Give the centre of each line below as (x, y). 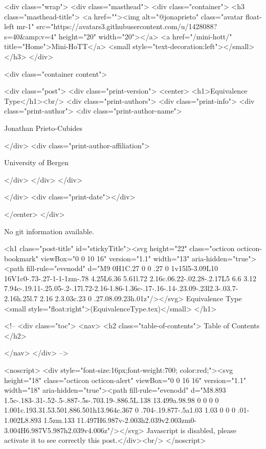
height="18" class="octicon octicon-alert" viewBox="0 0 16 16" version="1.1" (125, 380)
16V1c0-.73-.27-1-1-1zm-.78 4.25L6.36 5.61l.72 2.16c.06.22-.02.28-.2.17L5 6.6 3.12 (130, 278)
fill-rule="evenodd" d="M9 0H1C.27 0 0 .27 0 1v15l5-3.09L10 (122, 268)
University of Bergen (36, 162)
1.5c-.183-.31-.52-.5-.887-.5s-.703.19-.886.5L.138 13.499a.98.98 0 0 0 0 (112, 400)
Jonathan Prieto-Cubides (43, 128)
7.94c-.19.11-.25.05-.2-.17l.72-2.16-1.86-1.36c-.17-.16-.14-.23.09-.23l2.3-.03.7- (121, 288)
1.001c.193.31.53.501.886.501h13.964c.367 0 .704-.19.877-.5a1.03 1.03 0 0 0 (120, 410)
